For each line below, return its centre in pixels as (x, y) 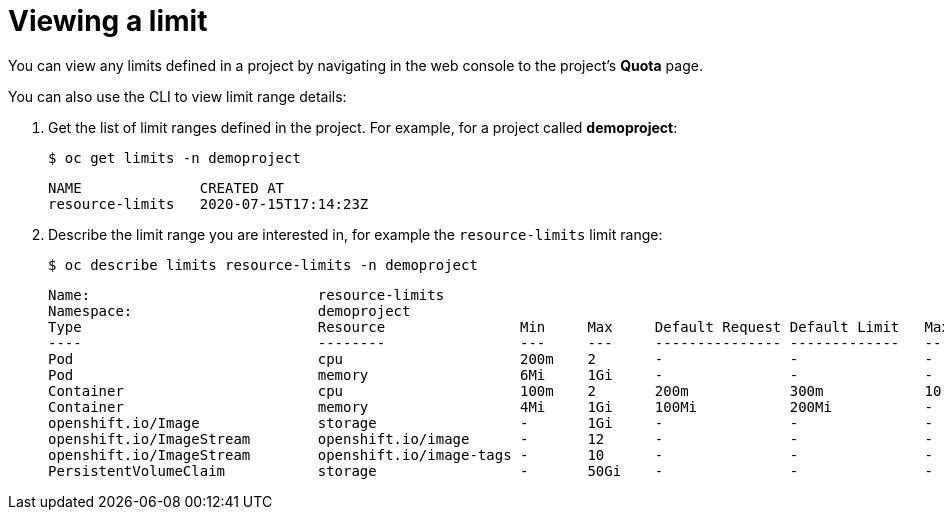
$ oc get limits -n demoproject (174, 157)
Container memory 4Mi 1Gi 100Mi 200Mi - (491, 406)
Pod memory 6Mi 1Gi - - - (491, 374)
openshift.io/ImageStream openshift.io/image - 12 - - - (491, 438)
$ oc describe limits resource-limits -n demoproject (263, 264)
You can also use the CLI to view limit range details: (177, 96)
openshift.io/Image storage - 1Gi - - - (491, 422)
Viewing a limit (108, 21)
